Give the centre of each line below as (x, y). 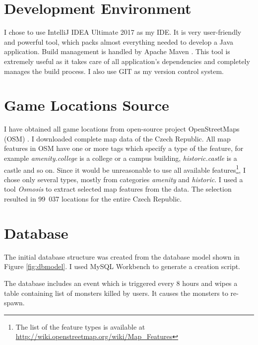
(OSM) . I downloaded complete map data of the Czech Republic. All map (117, 138)
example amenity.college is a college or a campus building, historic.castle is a (121, 158)
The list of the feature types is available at (80, 326)
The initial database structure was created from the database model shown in (122, 256)
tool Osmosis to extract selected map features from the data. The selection (118, 189)
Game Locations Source (87, 105)
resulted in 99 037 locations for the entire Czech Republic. (93, 199)
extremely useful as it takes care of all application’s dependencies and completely (127, 61)
